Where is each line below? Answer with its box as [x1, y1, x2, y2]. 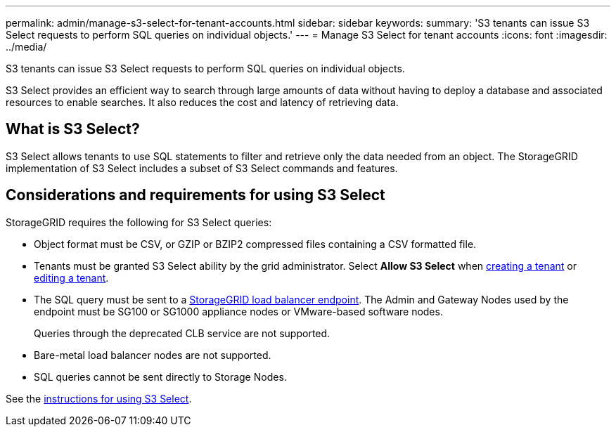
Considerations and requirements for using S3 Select [6, 186, 385, 204]
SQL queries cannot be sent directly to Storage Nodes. [34, 370, 287, 383]
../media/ [6, 41, 47, 53]
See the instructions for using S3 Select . [6, 392, 192, 405]
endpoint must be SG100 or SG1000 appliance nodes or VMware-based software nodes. [34, 305, 443, 318]
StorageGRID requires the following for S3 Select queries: [6, 216, 272, 228]
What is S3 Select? [6, 120, 140, 138]
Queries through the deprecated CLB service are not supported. [34, 327, 331, 339]
